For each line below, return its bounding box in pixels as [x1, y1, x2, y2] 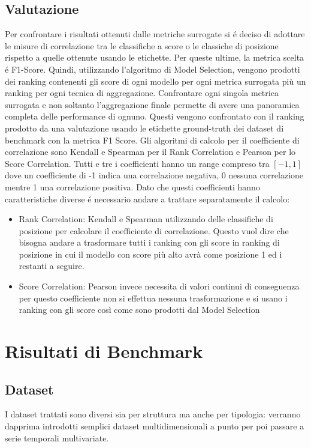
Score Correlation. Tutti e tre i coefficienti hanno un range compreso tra [5, 157, 270, 169]
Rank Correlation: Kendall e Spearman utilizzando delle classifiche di [19, 213, 273, 225]
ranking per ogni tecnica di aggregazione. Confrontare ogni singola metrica [5, 86, 279, 99]
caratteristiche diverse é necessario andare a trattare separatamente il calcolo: [5, 192, 290, 205]
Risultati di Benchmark [5, 339, 203, 363]
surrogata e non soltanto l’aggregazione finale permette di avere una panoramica [5, 98, 300, 110]
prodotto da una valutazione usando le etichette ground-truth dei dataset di [5, 121, 284, 134]
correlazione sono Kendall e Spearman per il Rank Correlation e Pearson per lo [5, 145, 296, 158]
